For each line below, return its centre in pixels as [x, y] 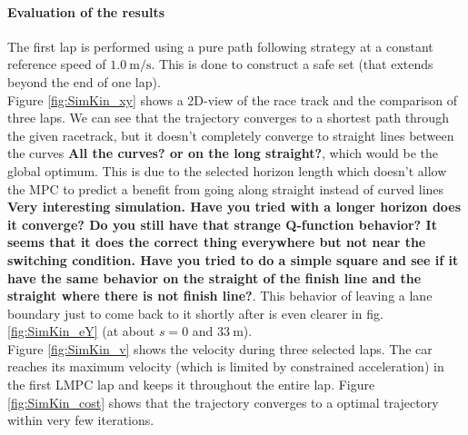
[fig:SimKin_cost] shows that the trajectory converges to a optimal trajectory [223, 402]
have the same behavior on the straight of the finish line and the [214, 277]
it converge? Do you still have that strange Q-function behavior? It [222, 224]
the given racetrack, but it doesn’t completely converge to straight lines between [231, 135]
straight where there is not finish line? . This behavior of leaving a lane [220, 296]
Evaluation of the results [86, 11]
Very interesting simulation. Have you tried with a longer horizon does [234, 207]
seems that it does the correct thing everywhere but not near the [217, 242]
